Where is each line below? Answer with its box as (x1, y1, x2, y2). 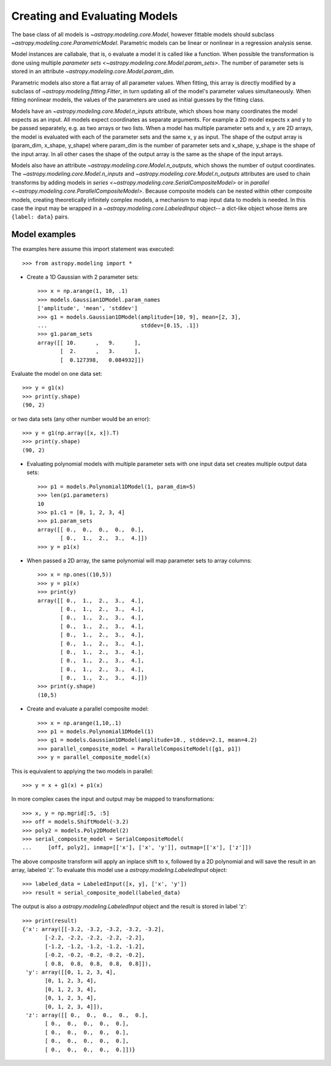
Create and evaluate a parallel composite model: (26, 705, 149, 712)
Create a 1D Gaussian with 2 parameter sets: (26, 273, 139, 281)
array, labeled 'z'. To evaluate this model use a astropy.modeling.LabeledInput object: (11, 866, 227, 874)
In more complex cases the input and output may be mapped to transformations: (11, 795, 215, 803)
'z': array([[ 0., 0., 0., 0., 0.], (25, 1011, 148, 1019)
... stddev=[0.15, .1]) (37, 322, 199, 329)
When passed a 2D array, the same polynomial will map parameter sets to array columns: (26, 556, 253, 564)
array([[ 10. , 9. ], (37, 339, 141, 346)
